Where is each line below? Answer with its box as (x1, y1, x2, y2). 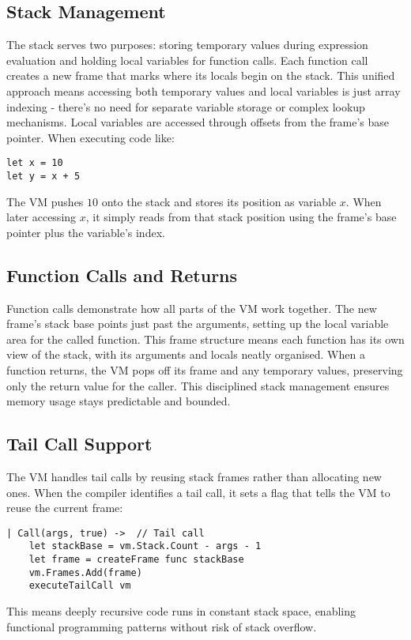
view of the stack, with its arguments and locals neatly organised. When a (6, 346, 365, 363)
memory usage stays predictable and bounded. (6, 393, 231, 409)
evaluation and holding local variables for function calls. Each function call (6, 51, 368, 68)
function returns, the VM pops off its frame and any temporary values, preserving (6, 362, 403, 378)
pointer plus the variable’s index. (6, 224, 165, 240)
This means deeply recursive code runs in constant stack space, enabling (6, 603, 356, 619)
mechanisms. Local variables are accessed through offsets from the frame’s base (6, 114, 389, 130)
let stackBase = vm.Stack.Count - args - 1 (28, 540, 262, 552)
